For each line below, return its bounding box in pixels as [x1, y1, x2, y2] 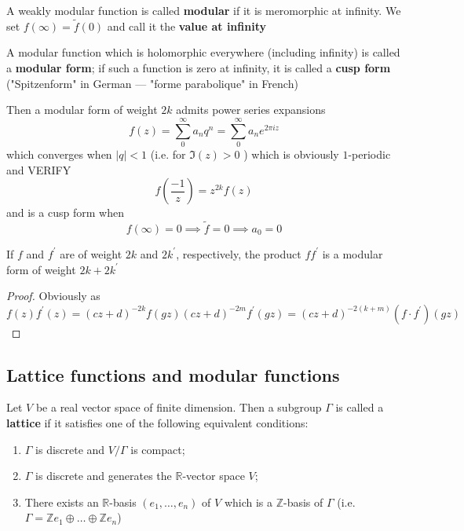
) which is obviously [243, 145, 339, 162]
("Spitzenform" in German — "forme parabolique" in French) [6, 75, 298, 91]
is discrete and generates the [35, 467, 172, 484]
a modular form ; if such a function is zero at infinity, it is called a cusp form [6, 60, 391, 75]
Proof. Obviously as [6, 287, 100, 304]
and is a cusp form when [6, 204, 124, 221]
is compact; [130, 441, 185, 457]
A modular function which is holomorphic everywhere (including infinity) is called [6, 44, 400, 60]
